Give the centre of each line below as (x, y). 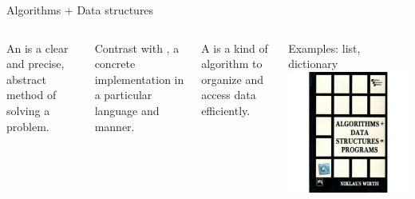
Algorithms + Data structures (80, 10)
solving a (28, 110)
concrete (115, 64)
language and (127, 110)
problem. (28, 126)
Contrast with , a (137, 48)
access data (229, 95)
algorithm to (232, 64)
